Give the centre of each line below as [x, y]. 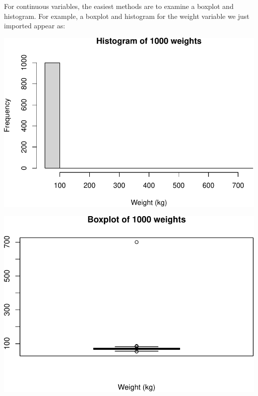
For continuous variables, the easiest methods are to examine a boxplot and [119, 6]
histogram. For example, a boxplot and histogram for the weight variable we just [127, 16]
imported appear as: [35, 26]
